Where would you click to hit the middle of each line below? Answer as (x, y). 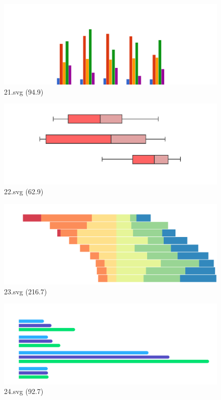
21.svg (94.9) (24, 91)
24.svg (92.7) (24, 391)
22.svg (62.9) (24, 191)
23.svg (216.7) (26, 291)
